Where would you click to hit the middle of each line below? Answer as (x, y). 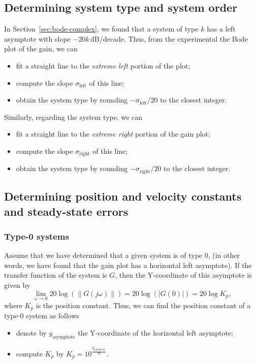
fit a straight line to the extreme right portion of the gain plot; (113, 134)
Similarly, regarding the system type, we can (73, 117)
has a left (221, 29)
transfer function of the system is (56, 275)
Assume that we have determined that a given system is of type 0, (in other (122, 255)
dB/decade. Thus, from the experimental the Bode (169, 38)
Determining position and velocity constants (123, 196)
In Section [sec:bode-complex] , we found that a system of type (101, 29)
